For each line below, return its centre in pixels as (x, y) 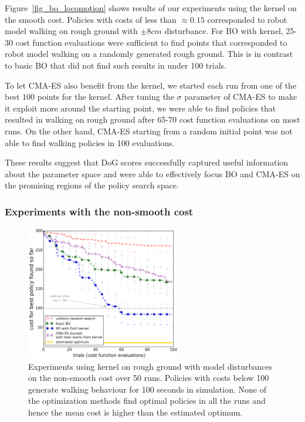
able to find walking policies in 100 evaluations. (90, 142)
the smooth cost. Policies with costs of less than (91, 19)
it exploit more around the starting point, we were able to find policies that (140, 108)
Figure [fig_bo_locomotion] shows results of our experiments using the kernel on (151, 8)
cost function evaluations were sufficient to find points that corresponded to (151, 42)
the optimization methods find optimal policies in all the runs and (147, 401)
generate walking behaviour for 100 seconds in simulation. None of (147, 389)
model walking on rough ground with (71, 31)
